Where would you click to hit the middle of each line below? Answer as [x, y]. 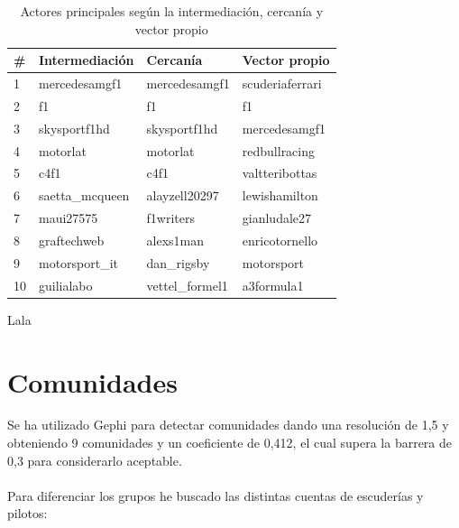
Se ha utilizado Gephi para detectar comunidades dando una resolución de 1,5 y [228, 425]
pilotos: [28, 513]
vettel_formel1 [187, 285]
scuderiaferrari [282, 83]
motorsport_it [79, 262]
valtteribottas [280, 173]
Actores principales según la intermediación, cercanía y [172, 11]
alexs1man [175, 240]
